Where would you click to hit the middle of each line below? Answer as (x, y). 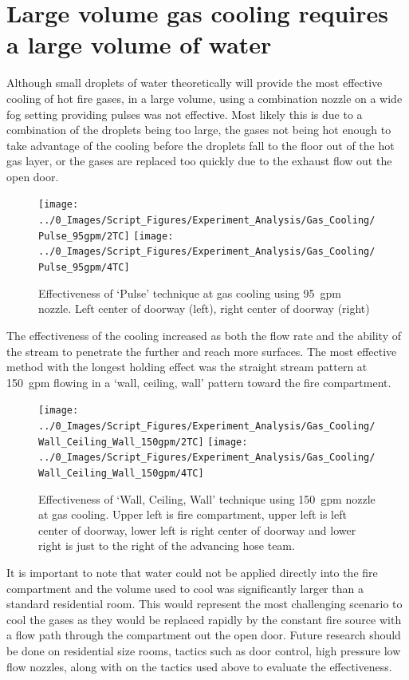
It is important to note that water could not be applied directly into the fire (192, 572)
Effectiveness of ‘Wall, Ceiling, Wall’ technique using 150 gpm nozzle (207, 498)
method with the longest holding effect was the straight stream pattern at (187, 367)
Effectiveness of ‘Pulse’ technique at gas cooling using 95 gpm (190, 293)
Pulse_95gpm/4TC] (84, 268)
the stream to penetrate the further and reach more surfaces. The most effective (202, 351)
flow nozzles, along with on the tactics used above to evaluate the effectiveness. (199, 666)
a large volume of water (139, 44)
